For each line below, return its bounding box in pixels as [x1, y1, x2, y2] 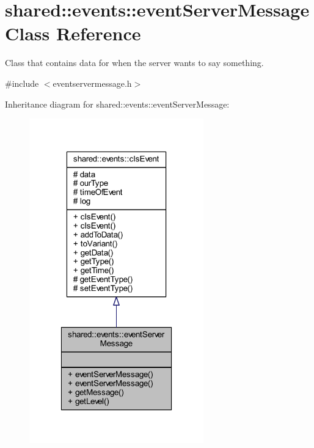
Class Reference [5, 21, 141, 46]
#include [5, 76, 39, 89]
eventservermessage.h [53, 76, 132, 89]
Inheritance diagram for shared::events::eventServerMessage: [5, 97, 230, 110]
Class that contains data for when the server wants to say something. [5, 56, 264, 69]
